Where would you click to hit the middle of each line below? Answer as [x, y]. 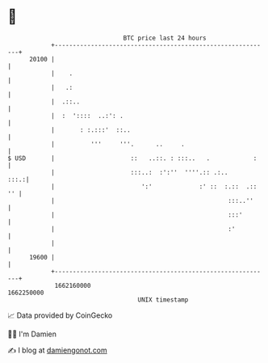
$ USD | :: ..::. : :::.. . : [132, 158]
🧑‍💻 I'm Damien [32, 334]
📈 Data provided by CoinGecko [60, 315]
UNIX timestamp [163, 300]
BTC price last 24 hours [165, 38]
